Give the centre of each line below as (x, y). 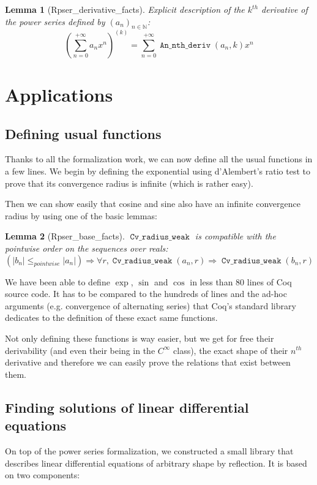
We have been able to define (58, 281)
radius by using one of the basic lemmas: (81, 215)
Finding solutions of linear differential (127, 407)
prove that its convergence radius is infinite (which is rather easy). (129, 183)
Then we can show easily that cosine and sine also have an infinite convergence (153, 204)
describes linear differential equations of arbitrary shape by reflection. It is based (156, 463)
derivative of (285, 9)
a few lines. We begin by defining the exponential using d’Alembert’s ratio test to (158, 171)
